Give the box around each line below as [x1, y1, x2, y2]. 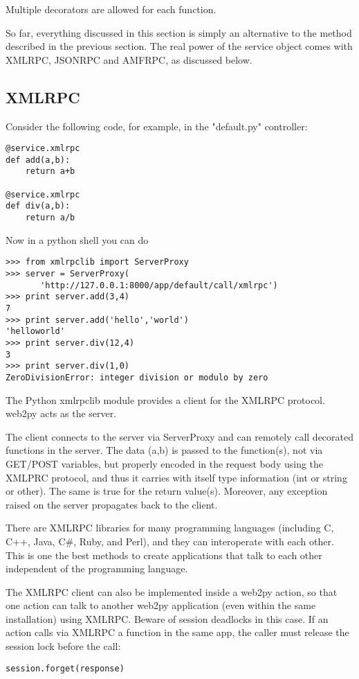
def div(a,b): [6, 201, 71, 211]
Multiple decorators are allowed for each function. [6, 2, 217, 16]
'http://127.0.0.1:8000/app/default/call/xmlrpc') [40, 280, 278, 290]
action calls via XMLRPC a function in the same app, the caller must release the [6, 625, 349, 640]
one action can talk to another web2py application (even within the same [6, 598, 316, 612]
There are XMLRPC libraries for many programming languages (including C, [6, 520, 334, 535]
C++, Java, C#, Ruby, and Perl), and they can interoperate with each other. [6, 533, 334, 548]
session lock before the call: [6, 639, 121, 653]
